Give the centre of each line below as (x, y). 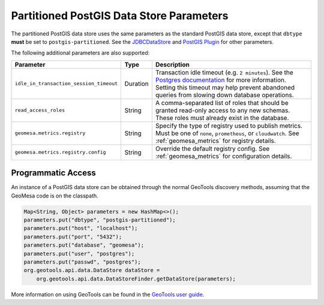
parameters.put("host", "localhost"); (81, 228)
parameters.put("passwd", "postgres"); (82, 262)
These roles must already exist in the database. (222, 118)
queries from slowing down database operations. (224, 95)
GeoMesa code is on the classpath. (55, 196)
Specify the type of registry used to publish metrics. (229, 125)
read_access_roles (40, 110)
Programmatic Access (53, 173)
